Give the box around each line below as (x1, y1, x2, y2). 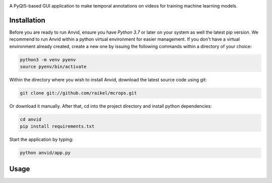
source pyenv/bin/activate (20, 64, 87, 70)
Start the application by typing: (9, 136, 74, 143)
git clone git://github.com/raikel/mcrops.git (20, 90, 137, 96)
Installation (9, 16, 45, 25)
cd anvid (20, 117, 42, 122)
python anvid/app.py (20, 150, 71, 156)
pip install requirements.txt (20, 124, 95, 129)
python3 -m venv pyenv (20, 57, 76, 62)
